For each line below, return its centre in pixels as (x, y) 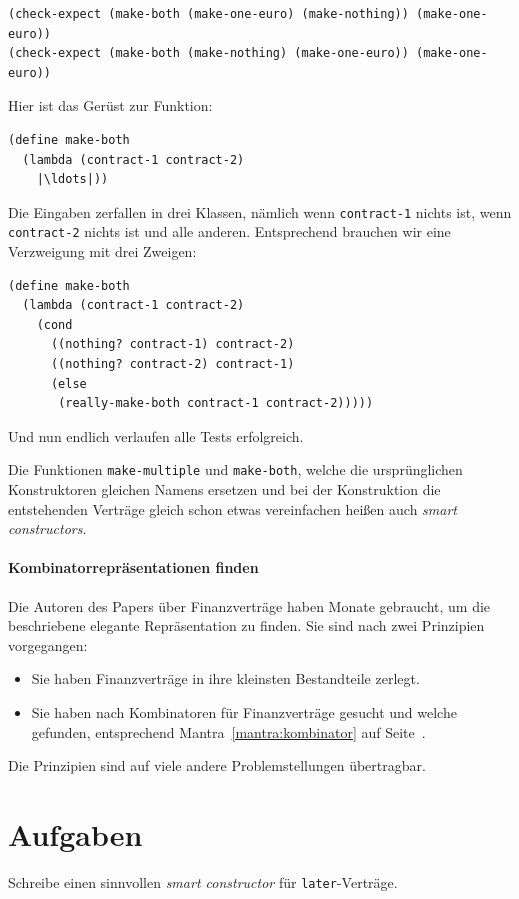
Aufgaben (75, 833)
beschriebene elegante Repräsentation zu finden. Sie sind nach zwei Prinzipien (246, 625)
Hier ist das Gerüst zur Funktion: (110, 105)
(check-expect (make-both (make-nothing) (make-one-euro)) (208, 53)
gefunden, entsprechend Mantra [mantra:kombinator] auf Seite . (228, 731)
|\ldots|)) (72, 179)
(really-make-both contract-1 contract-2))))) (216, 403)
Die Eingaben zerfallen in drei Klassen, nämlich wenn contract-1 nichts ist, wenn (260, 211)
